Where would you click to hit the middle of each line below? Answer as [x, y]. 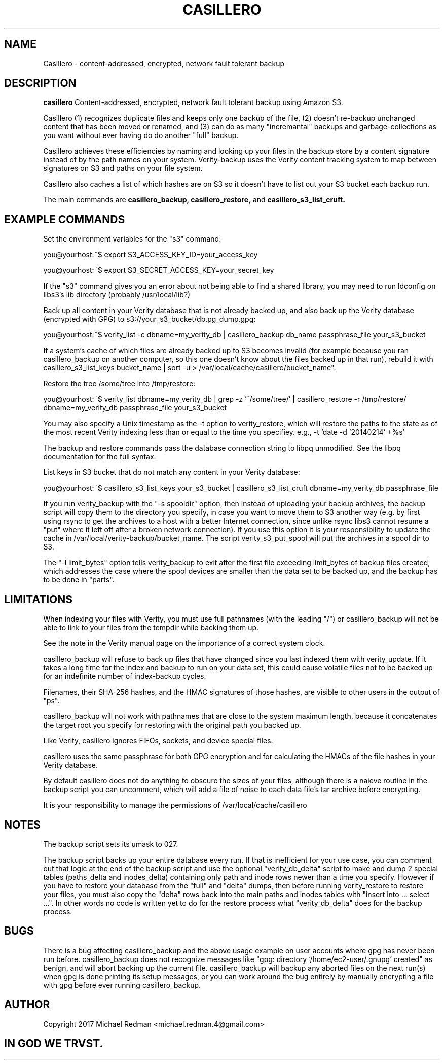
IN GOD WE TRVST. [54, 1044]
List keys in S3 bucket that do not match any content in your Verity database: [172, 472]
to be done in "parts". [79, 580]
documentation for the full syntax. [100, 457]
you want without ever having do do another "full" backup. [141, 135]
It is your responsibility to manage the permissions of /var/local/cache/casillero [175, 805]
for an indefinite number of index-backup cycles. [125, 676]
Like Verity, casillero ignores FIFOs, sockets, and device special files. [158, 741]
